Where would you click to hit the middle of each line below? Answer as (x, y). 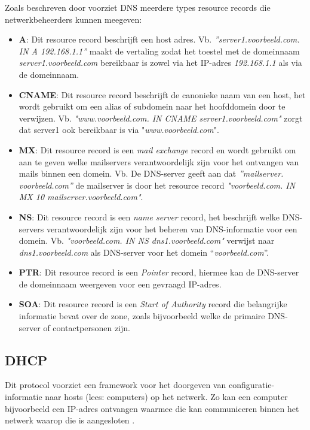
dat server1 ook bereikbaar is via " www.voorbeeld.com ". (119, 130)
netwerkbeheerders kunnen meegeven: (73, 19)
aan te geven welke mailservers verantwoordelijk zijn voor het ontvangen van (159, 161)
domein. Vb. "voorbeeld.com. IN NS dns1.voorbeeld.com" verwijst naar (147, 240)
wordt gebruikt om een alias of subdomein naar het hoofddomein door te (152, 106)
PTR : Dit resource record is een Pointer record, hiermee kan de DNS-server (159, 272)
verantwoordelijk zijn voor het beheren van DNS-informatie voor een (172, 228)
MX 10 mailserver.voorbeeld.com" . (81, 197)
